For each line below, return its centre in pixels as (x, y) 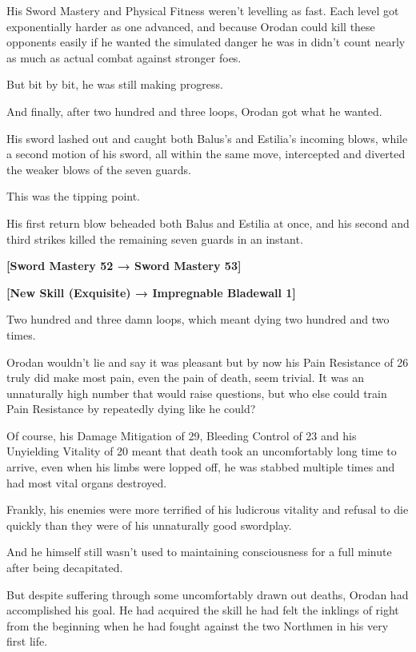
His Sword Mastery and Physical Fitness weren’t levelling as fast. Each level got (203, 10)
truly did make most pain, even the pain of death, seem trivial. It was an (186, 378)
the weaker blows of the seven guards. (99, 169)
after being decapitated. (65, 568)
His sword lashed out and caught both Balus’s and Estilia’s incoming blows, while (207, 138)
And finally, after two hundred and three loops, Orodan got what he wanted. (194, 111)
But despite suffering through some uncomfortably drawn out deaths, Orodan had (208, 594)
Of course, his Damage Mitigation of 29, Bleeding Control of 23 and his (182, 435)
